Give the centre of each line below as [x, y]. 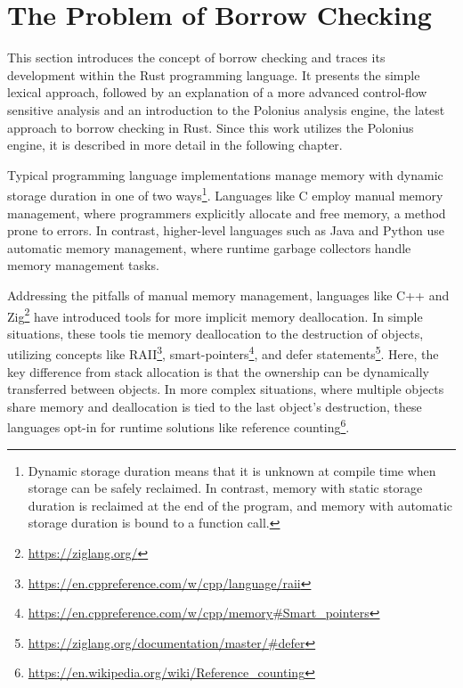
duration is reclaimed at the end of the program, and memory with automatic [240, 505]
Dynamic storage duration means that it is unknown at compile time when [232, 470]
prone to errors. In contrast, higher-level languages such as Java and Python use [226, 230]
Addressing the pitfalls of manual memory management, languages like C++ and [228, 295]
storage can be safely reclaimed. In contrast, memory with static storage [225, 488]
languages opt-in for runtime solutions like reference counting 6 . [179, 426]
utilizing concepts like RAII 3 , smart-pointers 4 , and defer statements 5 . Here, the [223, 352]
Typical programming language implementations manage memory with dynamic [225, 174]
